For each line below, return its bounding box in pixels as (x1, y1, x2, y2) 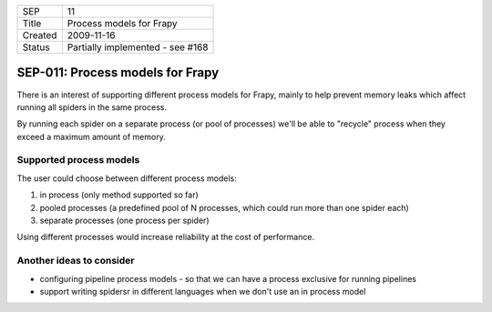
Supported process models (16, 154, 140, 166)
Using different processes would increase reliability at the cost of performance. (16, 232, 314, 243)
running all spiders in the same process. (16, 101, 168, 113)
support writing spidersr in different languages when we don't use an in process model (39, 286, 366, 297)
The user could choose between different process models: (16, 173, 237, 184)
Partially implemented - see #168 (67, 41, 209, 54)
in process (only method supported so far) (39, 189, 200, 200)
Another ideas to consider (16, 255, 136, 267)
